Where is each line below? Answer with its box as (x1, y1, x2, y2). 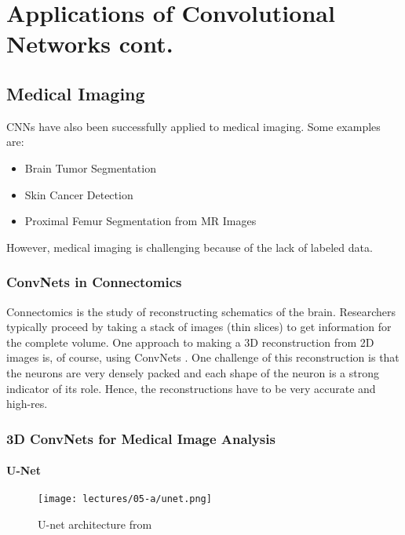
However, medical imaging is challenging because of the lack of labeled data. (6, 238, 373, 255)
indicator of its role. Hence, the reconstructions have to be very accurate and (6, 380, 376, 396)
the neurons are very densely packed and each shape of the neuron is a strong (6, 364, 380, 380)
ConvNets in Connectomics (6, 272, 182, 292)
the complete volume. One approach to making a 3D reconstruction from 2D (6, 333, 374, 350)
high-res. (6, 395, 48, 412)
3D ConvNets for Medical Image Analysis (6, 428, 275, 448)
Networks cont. (6, 27, 173, 60)
